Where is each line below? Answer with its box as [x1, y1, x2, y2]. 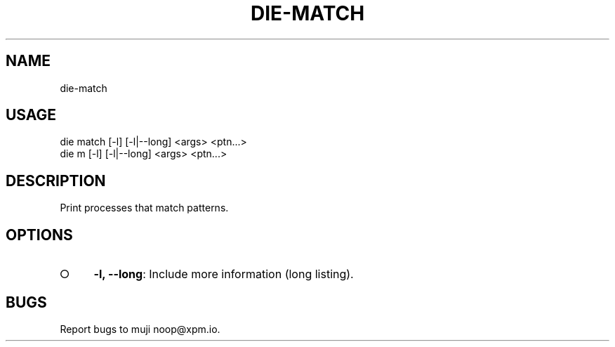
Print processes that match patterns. [60, 202, 229, 214]
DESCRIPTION [6, 171, 106, 190]
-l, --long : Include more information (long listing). [93, 267, 354, 282]
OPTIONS [6, 225, 73, 244]
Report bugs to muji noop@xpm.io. [60, 322, 220, 335]
